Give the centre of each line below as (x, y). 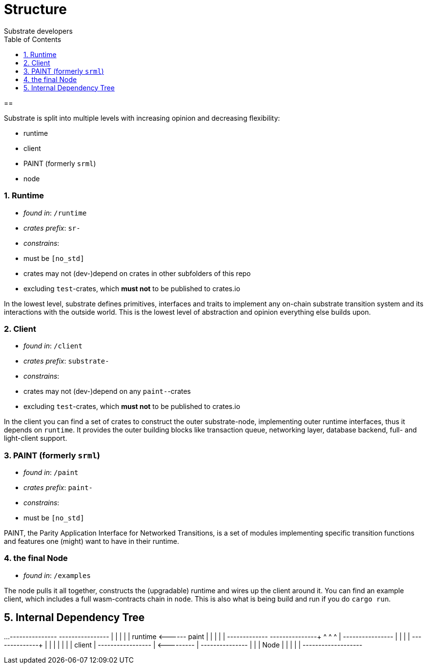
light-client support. (36, 438)
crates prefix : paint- (58, 487)
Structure (35, 9)
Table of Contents (33, 39)
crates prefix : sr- (52, 228)
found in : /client (53, 346)
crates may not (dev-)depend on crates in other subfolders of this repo (137, 273)
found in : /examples (57, 575)
